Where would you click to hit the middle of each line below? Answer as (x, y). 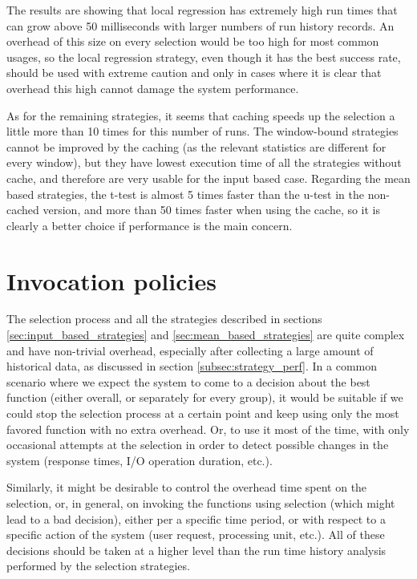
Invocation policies (111, 280)
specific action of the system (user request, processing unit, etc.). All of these (196, 534)
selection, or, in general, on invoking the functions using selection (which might (201, 502)
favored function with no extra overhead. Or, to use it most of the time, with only (208, 429)
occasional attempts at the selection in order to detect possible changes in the (198, 445)
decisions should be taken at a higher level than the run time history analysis (196, 550)
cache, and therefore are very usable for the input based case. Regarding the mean (208, 178)
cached (23, 210)
